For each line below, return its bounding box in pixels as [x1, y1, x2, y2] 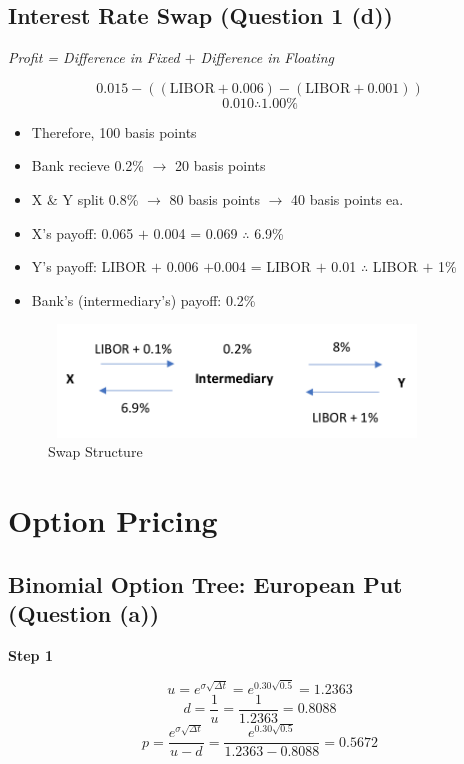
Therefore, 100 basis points [31, 121, 197, 142]
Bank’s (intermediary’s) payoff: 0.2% [31, 289, 256, 310]
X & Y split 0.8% [31, 188, 139, 209]
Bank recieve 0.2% [31, 155, 145, 176]
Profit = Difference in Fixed [8, 47, 180, 68]
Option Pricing [8, 500, 218, 541]
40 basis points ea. [291, 188, 404, 209]
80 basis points [169, 188, 260, 209]
